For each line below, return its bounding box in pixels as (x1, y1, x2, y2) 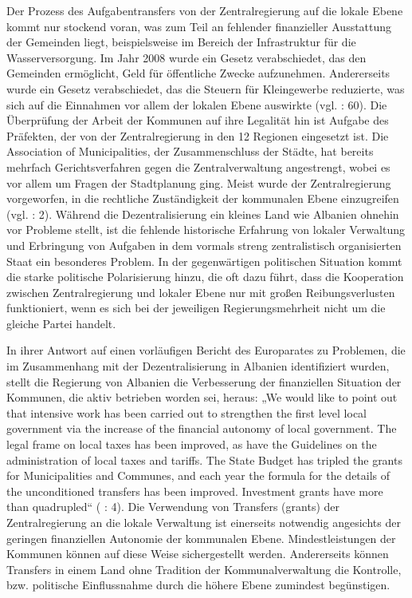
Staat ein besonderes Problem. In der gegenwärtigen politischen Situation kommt (6, 252, 402, 269)
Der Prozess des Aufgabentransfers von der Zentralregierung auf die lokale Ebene (6, 2, 403, 18)
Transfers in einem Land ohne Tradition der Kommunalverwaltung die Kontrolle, (6, 560, 402, 577)
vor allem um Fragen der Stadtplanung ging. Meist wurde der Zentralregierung (6, 174, 391, 191)
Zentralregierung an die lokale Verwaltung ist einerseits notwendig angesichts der (6, 514, 401, 530)
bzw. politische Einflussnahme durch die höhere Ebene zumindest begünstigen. (6, 576, 390, 593)
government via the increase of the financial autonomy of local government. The (6, 420, 397, 437)
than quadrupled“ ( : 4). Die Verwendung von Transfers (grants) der (6, 498, 339, 515)
